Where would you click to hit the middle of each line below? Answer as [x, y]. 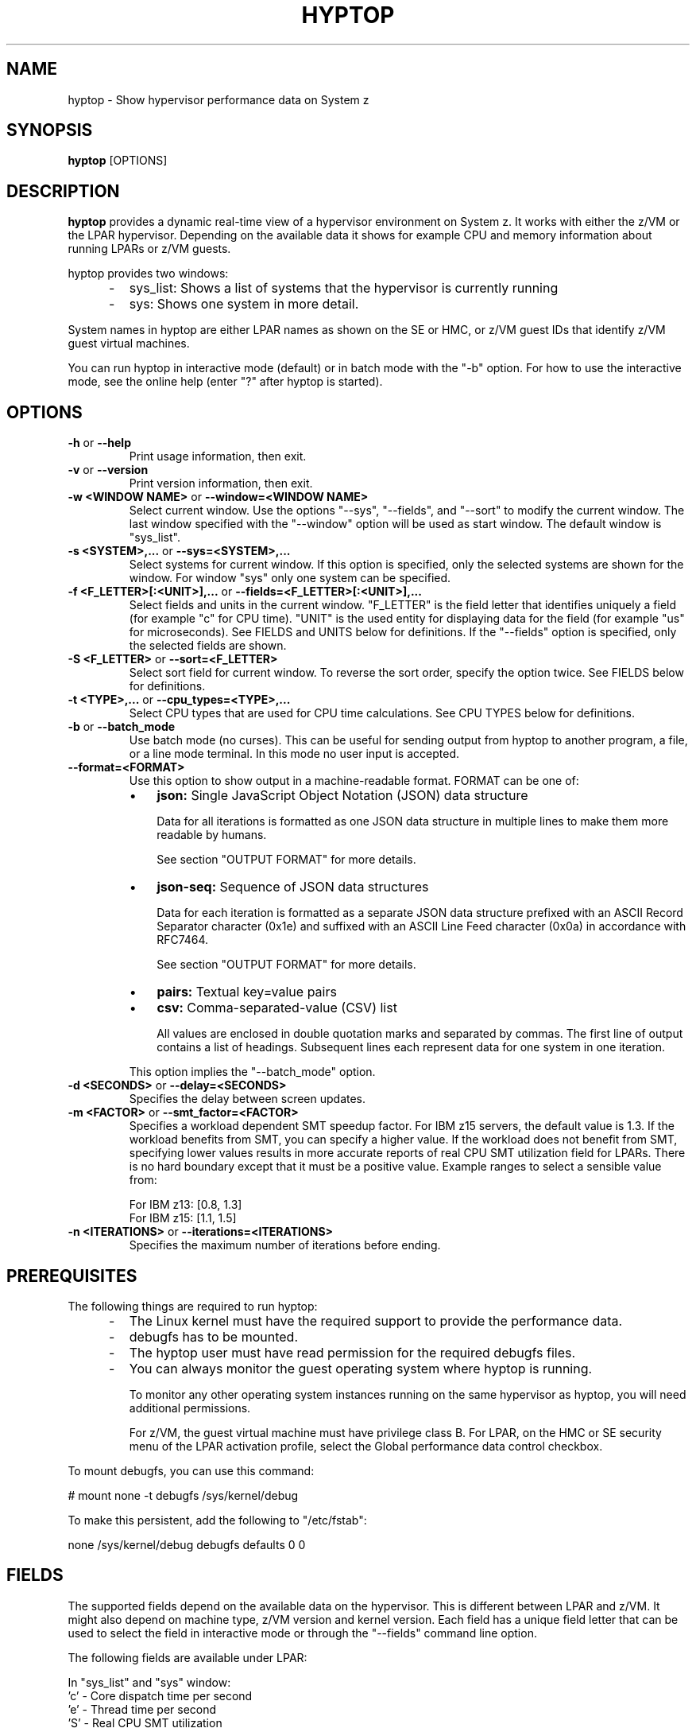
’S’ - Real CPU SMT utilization [145, 1722]
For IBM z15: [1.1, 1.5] [183, 1218]
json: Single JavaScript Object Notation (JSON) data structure [342, 796]
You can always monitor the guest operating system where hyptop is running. [361, 1368]
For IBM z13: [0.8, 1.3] [186, 1205]
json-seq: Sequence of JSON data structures [293, 887]
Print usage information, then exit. [218, 456]
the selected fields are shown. [208, 646]
